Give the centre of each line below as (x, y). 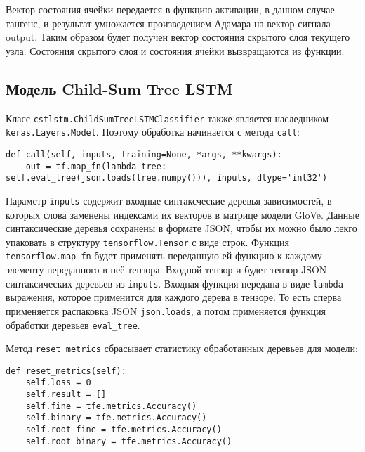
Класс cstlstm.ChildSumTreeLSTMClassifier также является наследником (167, 118)
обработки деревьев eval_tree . (73, 324)
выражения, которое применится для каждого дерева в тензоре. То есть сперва (174, 297)
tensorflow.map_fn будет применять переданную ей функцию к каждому (164, 256)
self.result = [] (66, 395)
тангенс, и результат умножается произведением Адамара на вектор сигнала (168, 23)
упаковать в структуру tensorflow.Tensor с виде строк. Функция (147, 241)
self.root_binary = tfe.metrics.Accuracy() (129, 441)
